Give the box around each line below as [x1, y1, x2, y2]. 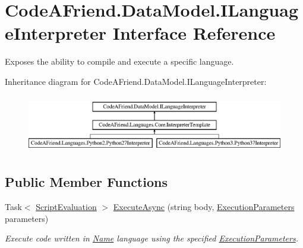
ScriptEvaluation [36, 201, 97, 213]
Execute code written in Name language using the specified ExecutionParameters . [5, 232, 298, 244]
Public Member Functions [5, 173, 168, 191]
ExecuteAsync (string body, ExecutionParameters [113, 201, 295, 213]
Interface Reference [112, 21, 276, 45]
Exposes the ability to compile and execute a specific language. [5, 55, 234, 68]
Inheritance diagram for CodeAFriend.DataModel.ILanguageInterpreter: [5, 75, 267, 87]
